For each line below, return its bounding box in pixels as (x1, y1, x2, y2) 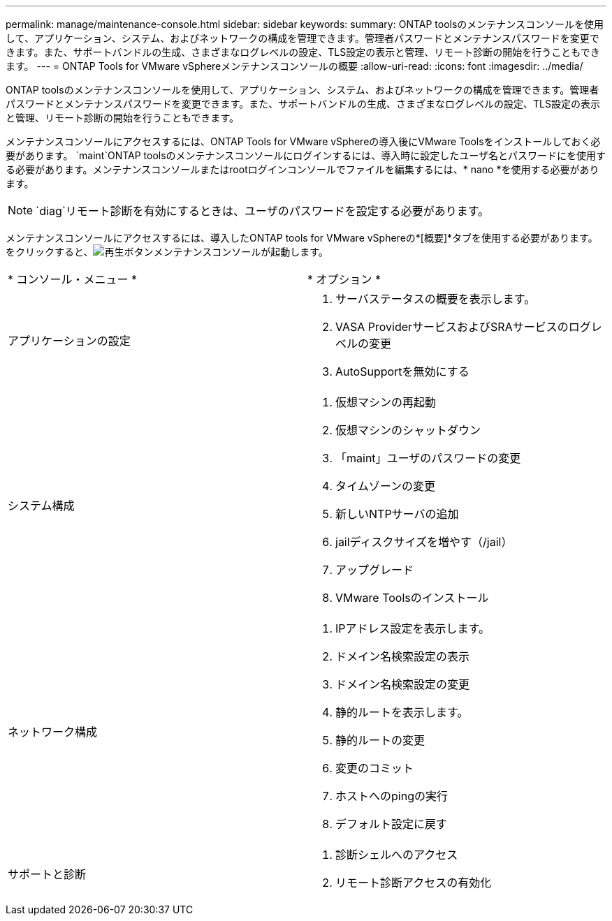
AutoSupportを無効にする (335, 364, 469, 378)
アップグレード (335, 563, 414, 577)
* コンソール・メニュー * (8, 272, 138, 286)
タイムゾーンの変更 (335, 479, 435, 493)
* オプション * (307, 272, 381, 286)
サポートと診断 (8, 867, 87, 881)
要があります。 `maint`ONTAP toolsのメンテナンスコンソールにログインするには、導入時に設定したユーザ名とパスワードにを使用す (6, 149, 606, 161)
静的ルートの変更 (335, 733, 425, 747)
